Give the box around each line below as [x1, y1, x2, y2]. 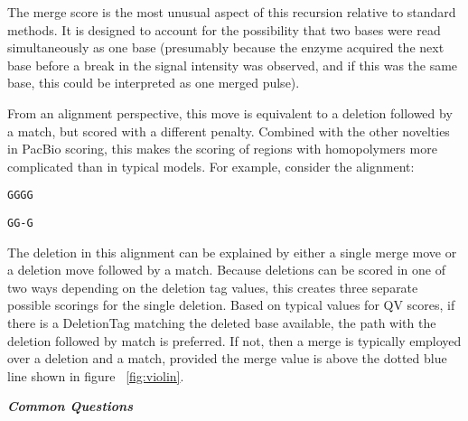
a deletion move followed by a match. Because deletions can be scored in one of [7, 260, 445, 279]
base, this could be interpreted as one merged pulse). [7, 73, 300, 92]
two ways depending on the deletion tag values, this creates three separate [7, 277, 418, 296]
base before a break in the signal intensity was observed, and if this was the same [7, 55, 458, 74]
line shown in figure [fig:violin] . [7, 366, 184, 385]
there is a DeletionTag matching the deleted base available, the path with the [7, 313, 436, 332]
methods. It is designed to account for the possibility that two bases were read [7, 20, 441, 39]
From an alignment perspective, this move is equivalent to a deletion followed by [7, 103, 453, 122]
